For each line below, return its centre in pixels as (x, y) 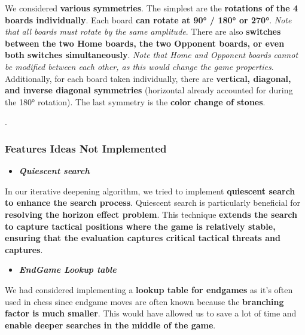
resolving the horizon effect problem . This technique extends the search (151, 214)
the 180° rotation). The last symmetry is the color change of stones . (135, 101)
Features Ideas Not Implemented (86, 148)
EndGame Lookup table (68, 269)
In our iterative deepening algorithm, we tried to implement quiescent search (150, 191)
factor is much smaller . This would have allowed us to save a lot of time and (151, 313)
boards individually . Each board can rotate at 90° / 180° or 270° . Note (148, 19)
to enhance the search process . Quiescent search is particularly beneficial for (152, 202)
